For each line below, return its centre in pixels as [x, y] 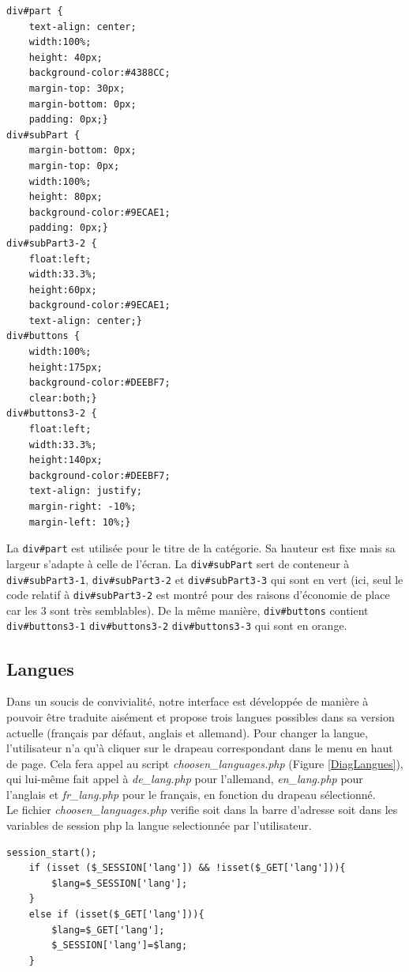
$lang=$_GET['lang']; [108, 930]
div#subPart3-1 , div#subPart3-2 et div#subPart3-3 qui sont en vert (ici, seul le [205, 579]
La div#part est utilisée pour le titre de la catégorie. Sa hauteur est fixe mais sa [201, 548]
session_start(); [52, 852]
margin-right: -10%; [83, 507]
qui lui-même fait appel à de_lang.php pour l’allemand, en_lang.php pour [185, 779]
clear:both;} [63, 398]
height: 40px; [66, 57]
